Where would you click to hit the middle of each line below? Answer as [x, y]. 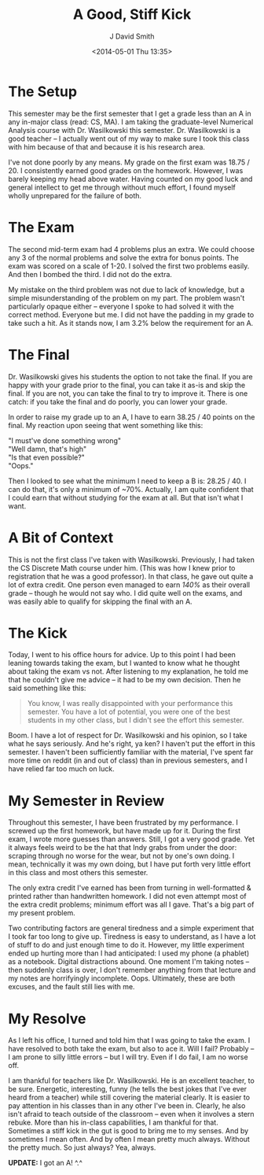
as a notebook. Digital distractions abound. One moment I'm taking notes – [129, 962]
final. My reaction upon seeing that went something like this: [106, 425]
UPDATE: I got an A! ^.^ [45, 1163]
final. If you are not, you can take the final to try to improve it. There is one [128, 393]
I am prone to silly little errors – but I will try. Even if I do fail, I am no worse [128, 1057]
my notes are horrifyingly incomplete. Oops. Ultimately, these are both [122, 978]
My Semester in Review [86, 801]
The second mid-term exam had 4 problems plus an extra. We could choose [132, 249]
